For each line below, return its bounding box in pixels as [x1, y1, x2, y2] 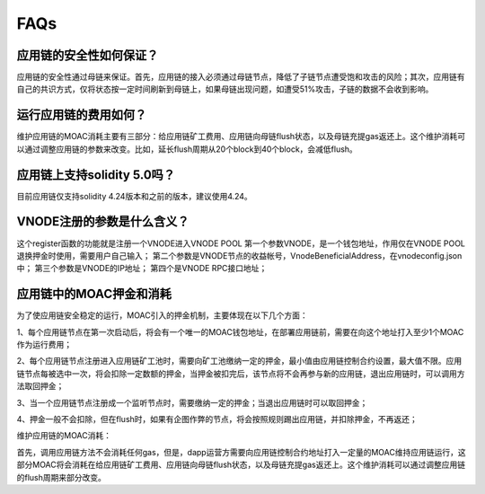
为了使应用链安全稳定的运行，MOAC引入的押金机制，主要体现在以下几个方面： [16, 310, 309, 321]
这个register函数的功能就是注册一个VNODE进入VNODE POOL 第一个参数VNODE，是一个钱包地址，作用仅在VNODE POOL [16, 238, 466, 249]
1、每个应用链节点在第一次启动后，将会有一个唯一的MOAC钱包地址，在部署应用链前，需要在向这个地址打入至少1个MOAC [16, 326, 464, 337]
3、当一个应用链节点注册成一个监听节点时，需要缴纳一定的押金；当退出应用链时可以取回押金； [16, 397, 368, 408]
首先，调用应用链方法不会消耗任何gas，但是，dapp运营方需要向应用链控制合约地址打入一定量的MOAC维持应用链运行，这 [16, 446, 466, 457]
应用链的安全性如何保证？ [16, 48, 159, 63]
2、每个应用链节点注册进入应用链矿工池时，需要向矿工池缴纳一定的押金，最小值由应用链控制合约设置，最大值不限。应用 [16, 356, 463, 366]
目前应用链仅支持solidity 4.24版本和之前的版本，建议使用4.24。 [16, 190, 253, 201]
